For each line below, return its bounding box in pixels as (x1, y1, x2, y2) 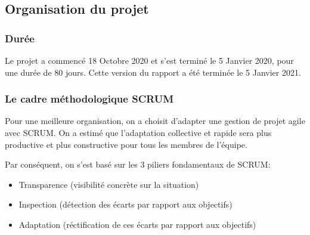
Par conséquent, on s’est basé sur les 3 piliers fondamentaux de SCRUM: (5, 158, 271, 171)
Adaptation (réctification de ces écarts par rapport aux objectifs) (18, 218, 256, 230)
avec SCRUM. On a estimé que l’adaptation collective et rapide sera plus (5, 126, 272, 138)
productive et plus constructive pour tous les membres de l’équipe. (5, 138, 247, 150)
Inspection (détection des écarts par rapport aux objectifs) (18, 198, 232, 211)
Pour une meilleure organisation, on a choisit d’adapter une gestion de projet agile (5, 115, 305, 127)
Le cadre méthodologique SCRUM (5, 91, 174, 106)
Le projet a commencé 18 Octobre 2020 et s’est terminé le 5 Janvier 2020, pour (5, 54, 294, 66)
